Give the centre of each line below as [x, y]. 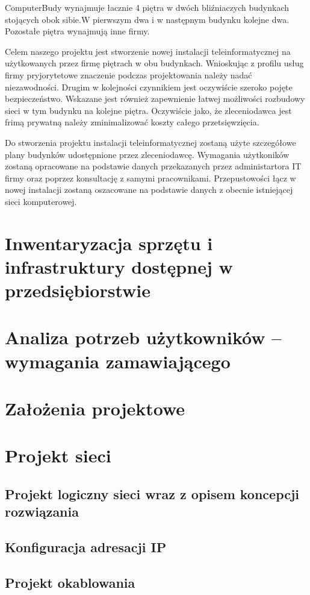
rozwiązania [42, 512]
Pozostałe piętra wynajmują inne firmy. [77, 31]
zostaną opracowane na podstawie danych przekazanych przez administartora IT [153, 166]
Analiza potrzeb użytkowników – [143, 337]
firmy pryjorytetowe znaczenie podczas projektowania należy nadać [129, 74]
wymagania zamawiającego [118, 361]
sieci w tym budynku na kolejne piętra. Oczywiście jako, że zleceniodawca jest [148, 110]
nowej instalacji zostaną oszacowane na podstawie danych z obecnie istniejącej [149, 190]
